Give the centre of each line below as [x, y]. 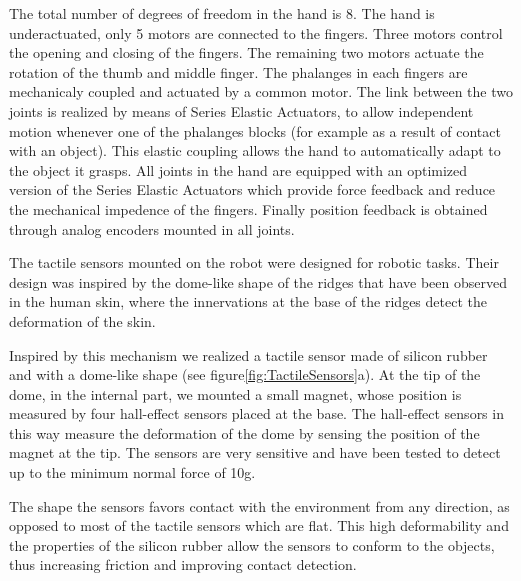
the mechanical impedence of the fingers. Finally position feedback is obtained [248, 208]
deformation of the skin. [82, 320]
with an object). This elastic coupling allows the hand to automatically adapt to [255, 150]
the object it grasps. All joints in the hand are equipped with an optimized [238, 169]
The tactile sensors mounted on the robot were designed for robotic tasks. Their [254, 262]
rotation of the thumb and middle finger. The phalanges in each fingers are [238, 71]
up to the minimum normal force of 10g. [132, 472]
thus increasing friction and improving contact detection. [183, 564]
